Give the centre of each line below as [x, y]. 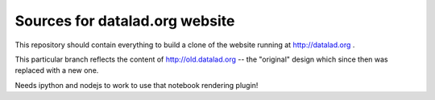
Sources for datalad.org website [125, 21]
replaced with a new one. [57, 70]
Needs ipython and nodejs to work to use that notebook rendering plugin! [137, 85]
